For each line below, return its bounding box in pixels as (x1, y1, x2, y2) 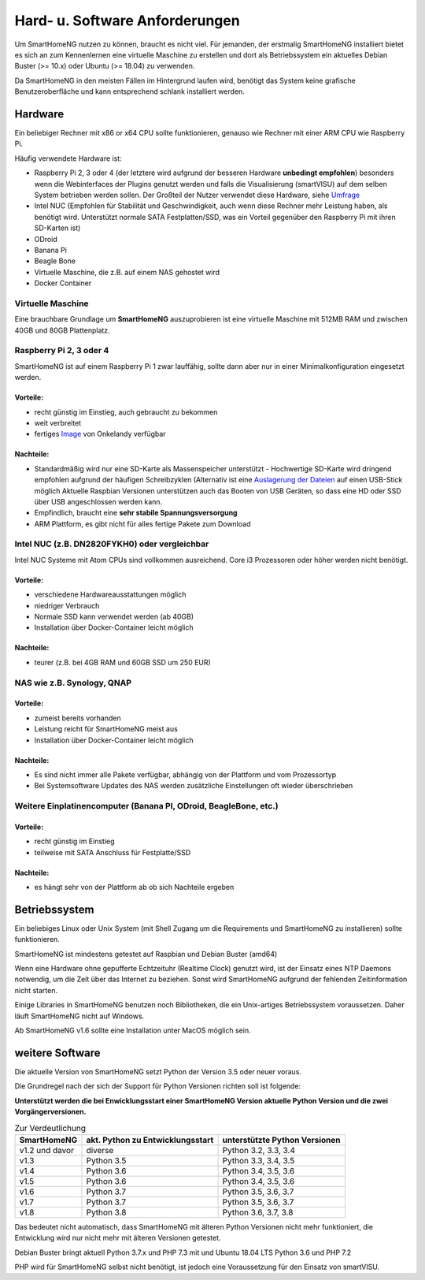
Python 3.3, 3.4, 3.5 (222, 1155, 295, 1166)
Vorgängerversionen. (14, 1107, 87, 1117)
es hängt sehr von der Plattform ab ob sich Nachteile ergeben (34, 883, 235, 892)
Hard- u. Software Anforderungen (14, 12, 240, 29)
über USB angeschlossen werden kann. (34, 497, 163, 506)
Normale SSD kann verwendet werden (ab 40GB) (34, 612, 194, 621)
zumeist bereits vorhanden (34, 713, 121, 723)
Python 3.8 (86, 1207, 127, 1218)
